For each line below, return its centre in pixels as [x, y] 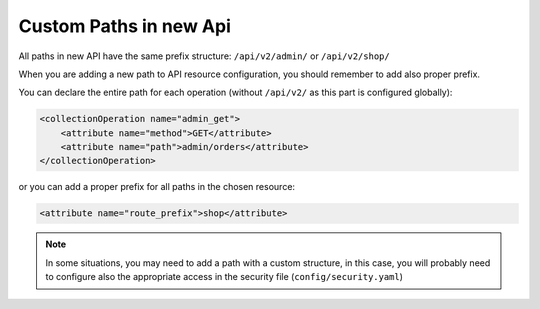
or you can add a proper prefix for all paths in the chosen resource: [156, 187]
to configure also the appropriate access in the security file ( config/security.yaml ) [224, 277]
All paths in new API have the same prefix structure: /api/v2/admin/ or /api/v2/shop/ [204, 56]
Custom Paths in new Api [125, 26]
